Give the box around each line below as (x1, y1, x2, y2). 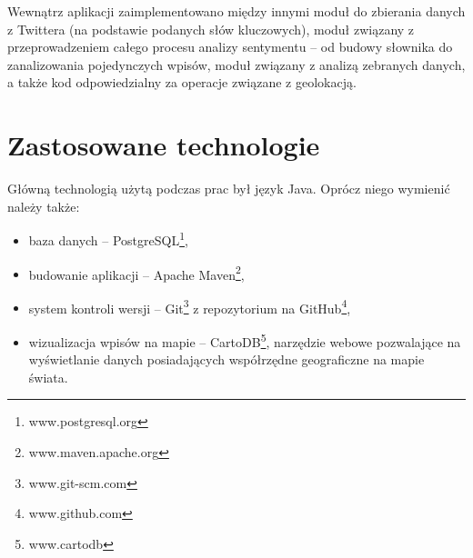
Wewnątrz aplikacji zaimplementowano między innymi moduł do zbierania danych (7, 2, 466, 20)
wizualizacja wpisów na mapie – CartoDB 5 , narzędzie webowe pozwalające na (28, 330, 461, 351)
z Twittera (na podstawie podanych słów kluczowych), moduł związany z (7, 19, 415, 38)
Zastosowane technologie (7, 126, 320, 164)
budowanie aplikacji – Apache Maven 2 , (28, 262, 245, 284)
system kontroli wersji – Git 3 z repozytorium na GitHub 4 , (28, 295, 351, 317)
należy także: (7, 196, 80, 215)
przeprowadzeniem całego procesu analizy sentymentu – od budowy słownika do (7, 37, 453, 56)
